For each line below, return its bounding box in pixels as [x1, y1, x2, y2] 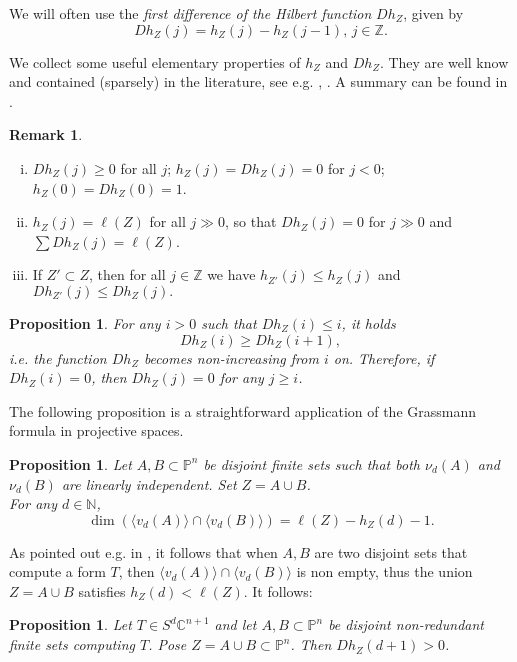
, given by [403, 3, 464, 23]
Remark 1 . [9, 124, 83, 145]
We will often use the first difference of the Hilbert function [9, 3, 372, 23]
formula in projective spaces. [9, 420, 184, 441]
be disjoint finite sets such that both [203, 453, 420, 474]
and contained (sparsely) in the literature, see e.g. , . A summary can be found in [9, 71, 508, 92]
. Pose [148, 634, 187, 655]
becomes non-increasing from [143, 347, 319, 368]
